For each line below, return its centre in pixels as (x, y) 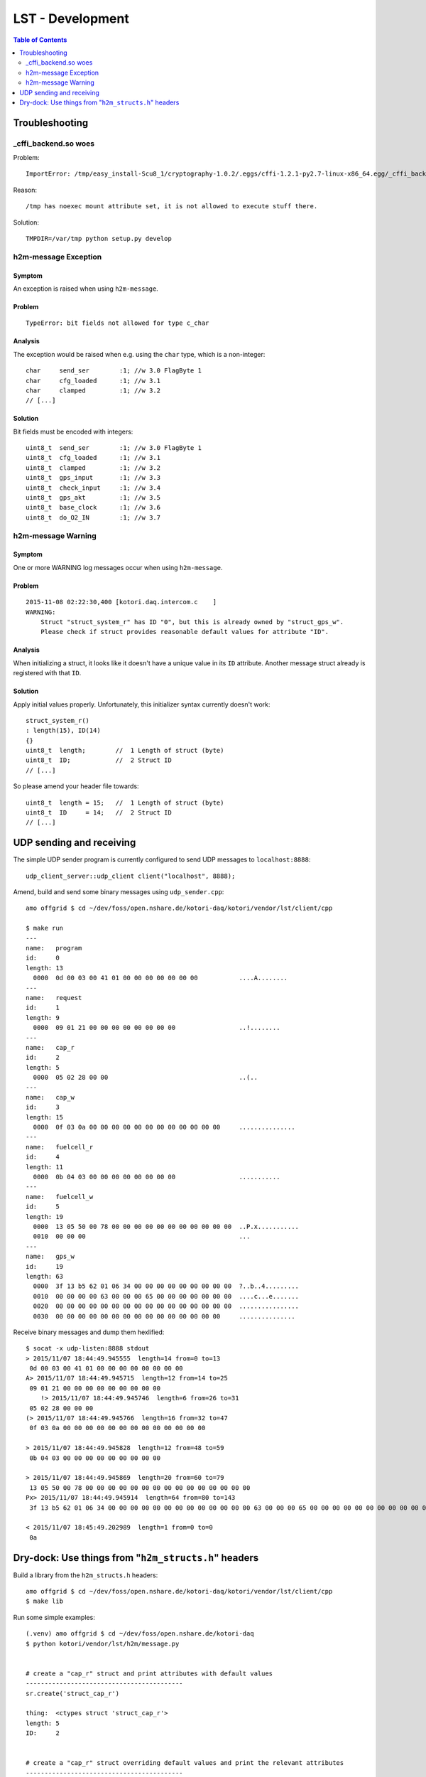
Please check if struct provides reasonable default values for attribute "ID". (185, 632)
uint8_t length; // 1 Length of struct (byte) (125, 751)
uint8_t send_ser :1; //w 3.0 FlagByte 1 (114, 448)
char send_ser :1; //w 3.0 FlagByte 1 (114, 371)
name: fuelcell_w (60, 1197)
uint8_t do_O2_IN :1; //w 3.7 (93, 517)
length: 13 (45, 968)
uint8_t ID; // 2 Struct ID (99, 760)
